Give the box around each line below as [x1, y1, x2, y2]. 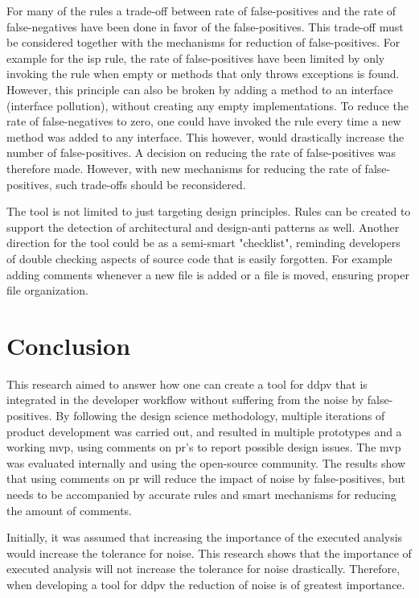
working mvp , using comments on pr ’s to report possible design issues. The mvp [6, 439, 401, 456]
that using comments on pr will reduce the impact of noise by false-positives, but [6, 470, 405, 487]
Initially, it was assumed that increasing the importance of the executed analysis [6, 529, 403, 546]
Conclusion [6, 328, 131, 361]
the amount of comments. [6, 501, 133, 518]
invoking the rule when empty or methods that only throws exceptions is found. [6, 65, 400, 82]
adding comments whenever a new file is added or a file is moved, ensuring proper [6, 266, 409, 283]
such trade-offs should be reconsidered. [55, 175, 246, 192]
